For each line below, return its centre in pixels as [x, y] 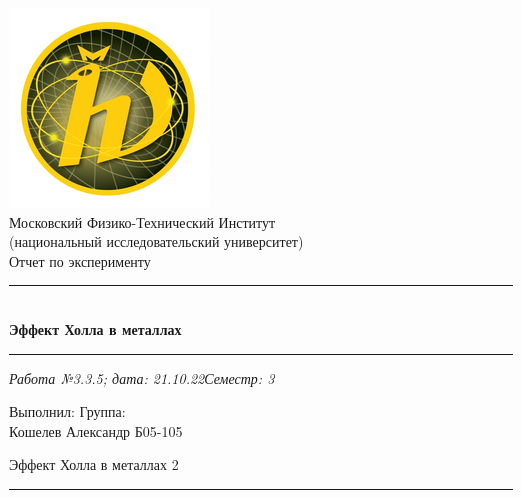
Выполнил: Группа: [67, 411]
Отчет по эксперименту [80, 260]
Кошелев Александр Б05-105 [96, 430]
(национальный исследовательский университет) [156, 241]
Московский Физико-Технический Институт [142, 221]
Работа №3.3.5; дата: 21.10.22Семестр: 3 [142, 377]
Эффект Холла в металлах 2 [94, 464]
